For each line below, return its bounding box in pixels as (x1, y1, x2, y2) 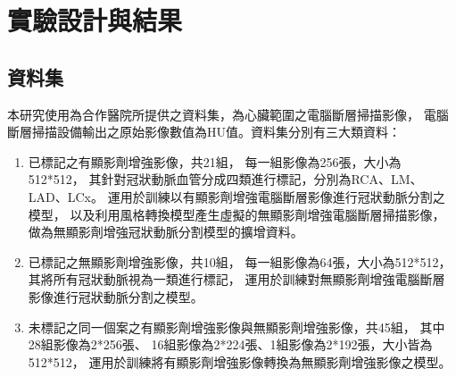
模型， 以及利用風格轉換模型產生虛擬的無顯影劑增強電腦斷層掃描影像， (28, 205, 445, 223)
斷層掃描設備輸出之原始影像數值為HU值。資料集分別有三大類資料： (7, 122, 401, 141)
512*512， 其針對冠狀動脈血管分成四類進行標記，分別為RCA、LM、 (28, 170, 423, 188)
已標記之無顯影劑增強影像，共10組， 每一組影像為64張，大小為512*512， (28, 252, 452, 271)
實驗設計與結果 (7, 2, 183, 38)
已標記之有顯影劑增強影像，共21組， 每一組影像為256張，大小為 (28, 152, 402, 171)
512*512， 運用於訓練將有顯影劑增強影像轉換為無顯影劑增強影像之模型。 (28, 352, 452, 371)
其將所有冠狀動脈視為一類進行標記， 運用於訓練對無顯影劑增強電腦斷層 (28, 270, 445, 289)
